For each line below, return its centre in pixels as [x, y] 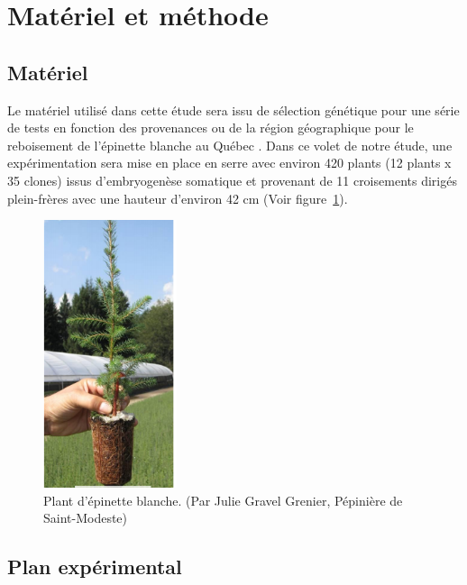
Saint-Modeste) [86, 518]
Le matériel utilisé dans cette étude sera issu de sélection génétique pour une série [233, 110]
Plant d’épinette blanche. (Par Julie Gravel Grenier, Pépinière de [223, 500]
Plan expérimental [95, 567]
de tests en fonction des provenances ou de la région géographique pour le [211, 128]
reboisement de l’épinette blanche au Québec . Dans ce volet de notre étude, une [230, 145]
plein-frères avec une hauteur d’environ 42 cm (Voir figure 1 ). [178, 198]
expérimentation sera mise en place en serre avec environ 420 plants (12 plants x [229, 163]
